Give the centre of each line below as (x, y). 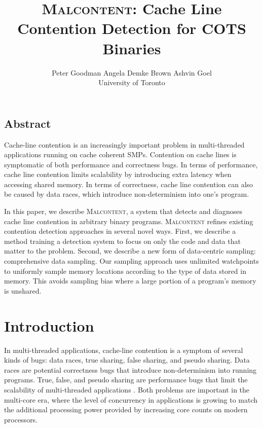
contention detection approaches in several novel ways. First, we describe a (120, 231)
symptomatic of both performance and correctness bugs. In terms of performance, (131, 164)
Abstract (28, 123)
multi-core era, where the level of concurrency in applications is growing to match (131, 399)
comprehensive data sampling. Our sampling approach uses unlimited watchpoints (131, 261)
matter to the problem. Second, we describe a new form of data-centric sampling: (130, 251)
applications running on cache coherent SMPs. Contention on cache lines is (120, 154)
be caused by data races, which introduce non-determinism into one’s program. (127, 194)
